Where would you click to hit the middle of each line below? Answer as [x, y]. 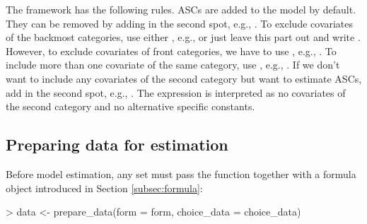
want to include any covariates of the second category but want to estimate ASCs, [184, 78]
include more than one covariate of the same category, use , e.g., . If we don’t [173, 65]
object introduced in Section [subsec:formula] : [104, 188]
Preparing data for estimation [117, 145]
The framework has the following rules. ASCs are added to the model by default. [181, 9]
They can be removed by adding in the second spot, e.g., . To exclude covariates [180, 23]
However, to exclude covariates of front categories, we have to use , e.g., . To [171, 51]
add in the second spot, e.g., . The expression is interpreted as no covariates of [176, 92]
